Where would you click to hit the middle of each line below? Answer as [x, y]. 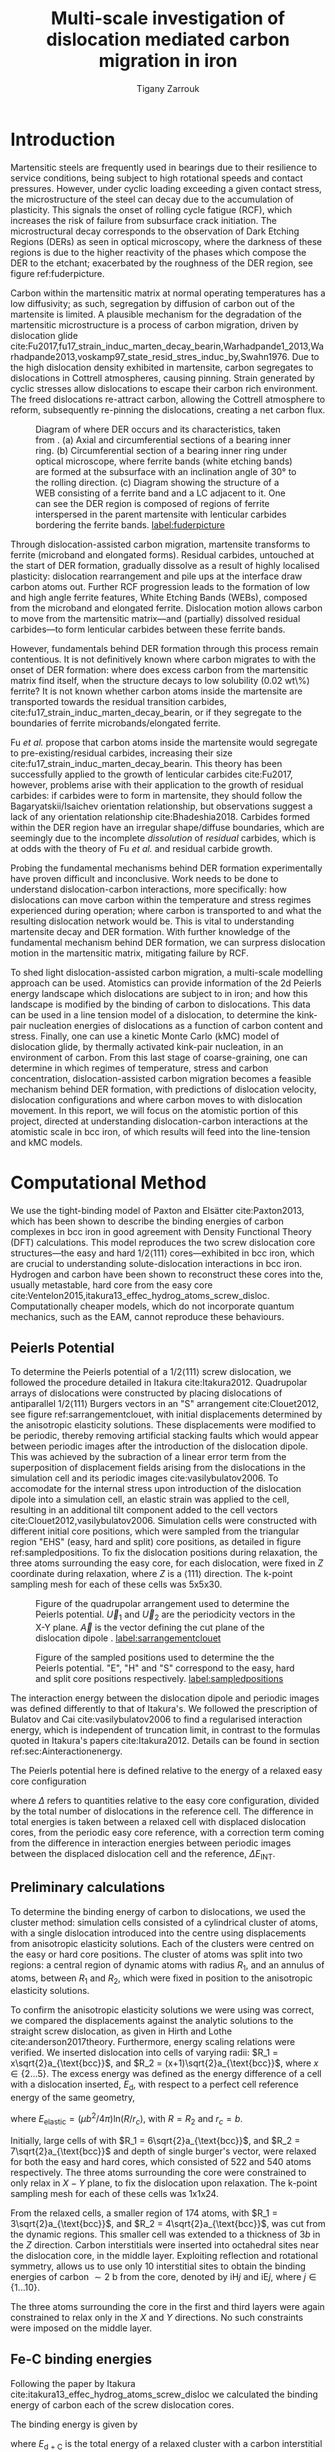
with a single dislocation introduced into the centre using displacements [158, 1933]
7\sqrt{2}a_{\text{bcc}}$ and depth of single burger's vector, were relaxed [163, 2151]
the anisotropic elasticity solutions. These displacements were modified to [163, 1425]
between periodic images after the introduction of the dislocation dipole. [159, 1446]
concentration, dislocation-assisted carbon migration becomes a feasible [161, 1078]
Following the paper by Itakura [73, 2383]
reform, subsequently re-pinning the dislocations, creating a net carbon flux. [168, 409]
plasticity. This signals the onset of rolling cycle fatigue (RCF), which [151, 209]
